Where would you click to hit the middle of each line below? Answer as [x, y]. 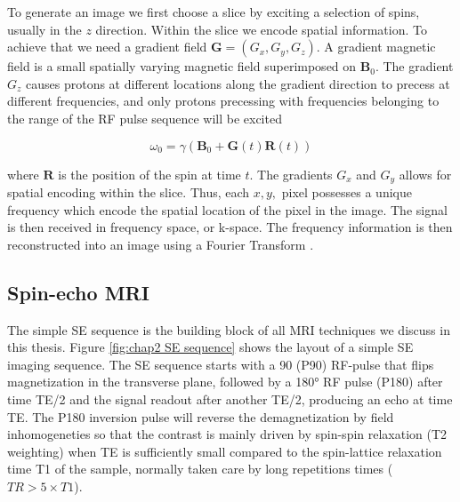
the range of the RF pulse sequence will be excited [145, 118]
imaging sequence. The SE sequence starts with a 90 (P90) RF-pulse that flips [221, 364]
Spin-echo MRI [78, 292]
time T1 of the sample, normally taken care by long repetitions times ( [200, 469]
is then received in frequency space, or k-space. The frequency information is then [230, 227]
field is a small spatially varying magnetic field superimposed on [182, 66]
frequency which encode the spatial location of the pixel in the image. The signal [227, 209]
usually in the [44, 29]
